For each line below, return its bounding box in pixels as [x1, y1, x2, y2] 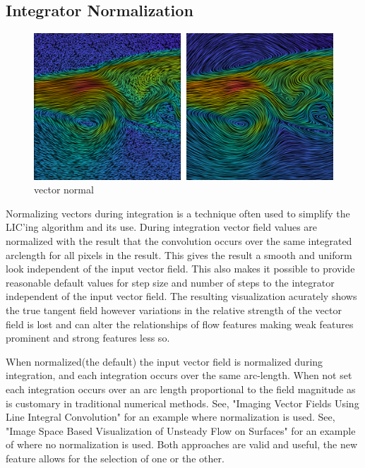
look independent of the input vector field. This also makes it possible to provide [6, 261, 355, 276]
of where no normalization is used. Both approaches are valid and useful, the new [6, 437, 358, 452]
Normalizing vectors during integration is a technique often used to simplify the [6, 205, 350, 220]
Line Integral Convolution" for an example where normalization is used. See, [6, 409, 335, 424]
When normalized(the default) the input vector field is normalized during [6, 354, 323, 368]
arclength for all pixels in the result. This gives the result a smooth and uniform [6, 247, 352, 262]
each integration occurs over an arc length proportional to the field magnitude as [6, 381, 356, 396]
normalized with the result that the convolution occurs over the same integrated [6, 234, 352, 248]
